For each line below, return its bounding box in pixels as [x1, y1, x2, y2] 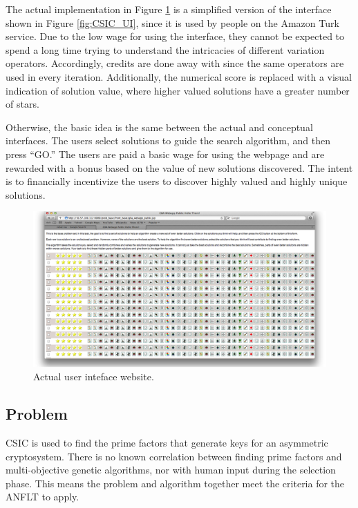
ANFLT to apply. [6, 489, 79, 504]
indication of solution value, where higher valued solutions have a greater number [6, 83, 350, 97]
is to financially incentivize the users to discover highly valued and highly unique [6, 174, 348, 188]
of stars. [6, 97, 39, 111]
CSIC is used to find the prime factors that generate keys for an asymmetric [6, 435, 328, 449]
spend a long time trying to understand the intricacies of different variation [6, 42, 325, 57]
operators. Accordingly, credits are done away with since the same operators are [6, 56, 344, 70]
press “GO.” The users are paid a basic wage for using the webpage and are [6, 146, 325, 161]
